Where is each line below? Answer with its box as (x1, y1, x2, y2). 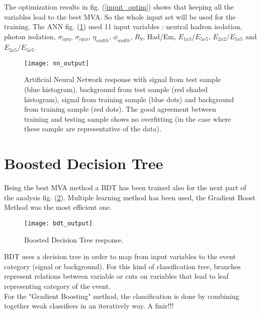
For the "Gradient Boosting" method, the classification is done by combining (4, 290, 239, 301)
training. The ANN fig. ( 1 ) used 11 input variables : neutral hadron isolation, (4, 21, 242, 32)
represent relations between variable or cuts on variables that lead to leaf (4, 271, 229, 281)
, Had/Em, (142, 31, 176, 41)
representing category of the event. (4, 280, 111, 291)
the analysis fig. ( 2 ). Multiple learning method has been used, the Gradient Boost (4, 192, 255, 202)
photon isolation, (4, 31, 56, 41)
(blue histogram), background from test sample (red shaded (24, 84, 208, 95)
